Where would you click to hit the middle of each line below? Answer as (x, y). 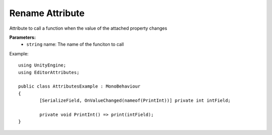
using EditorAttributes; (49, 72)
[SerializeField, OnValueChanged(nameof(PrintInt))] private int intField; (135, 100)
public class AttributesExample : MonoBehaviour (79, 86)
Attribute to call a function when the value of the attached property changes (88, 28)
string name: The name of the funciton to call (75, 44)
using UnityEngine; (42, 65)
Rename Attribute (47, 13)
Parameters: (23, 37)
